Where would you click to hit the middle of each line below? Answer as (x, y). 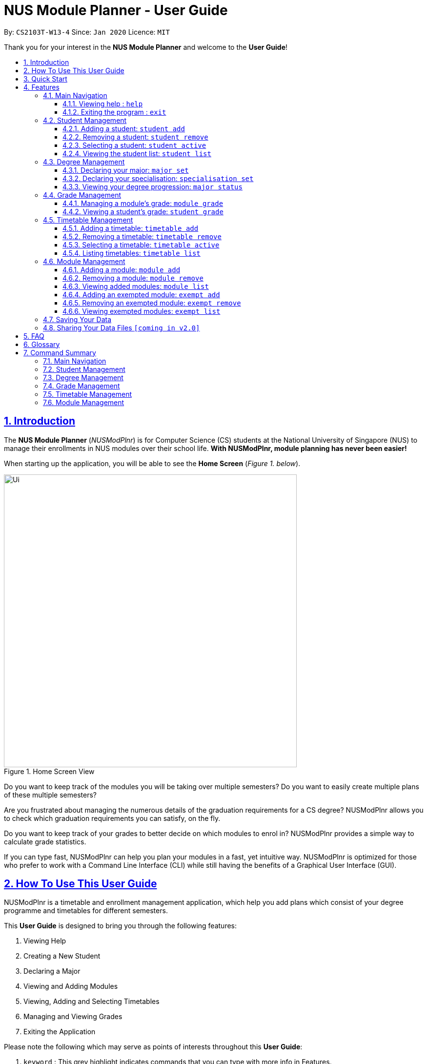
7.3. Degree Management (83, 377)
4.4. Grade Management (82, 195)
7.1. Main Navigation (75, 361)
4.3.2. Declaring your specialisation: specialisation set (158, 178)
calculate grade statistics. (45, 841)
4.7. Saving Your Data (77, 319)
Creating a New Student (62, 956)
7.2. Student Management (84, 369)
